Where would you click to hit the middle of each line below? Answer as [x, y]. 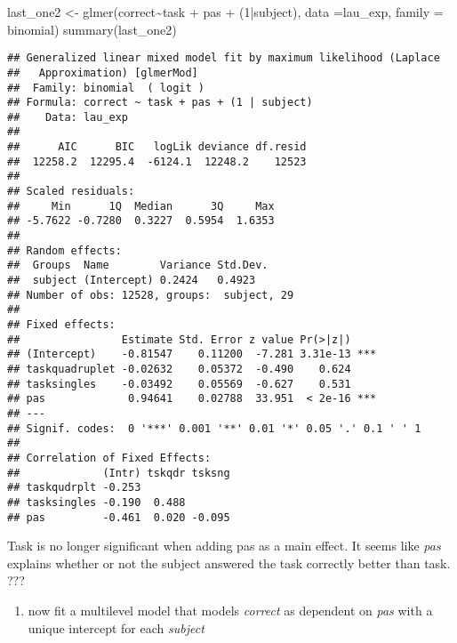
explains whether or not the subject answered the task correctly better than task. [229, 563]
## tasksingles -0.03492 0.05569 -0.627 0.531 [179, 384]
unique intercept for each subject [116, 627]
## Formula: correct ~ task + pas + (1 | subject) [160, 103]
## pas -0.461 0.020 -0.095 [119, 517]
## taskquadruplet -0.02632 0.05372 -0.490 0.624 [179, 369]
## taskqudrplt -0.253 [74, 488]
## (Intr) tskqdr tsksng [119, 473]
